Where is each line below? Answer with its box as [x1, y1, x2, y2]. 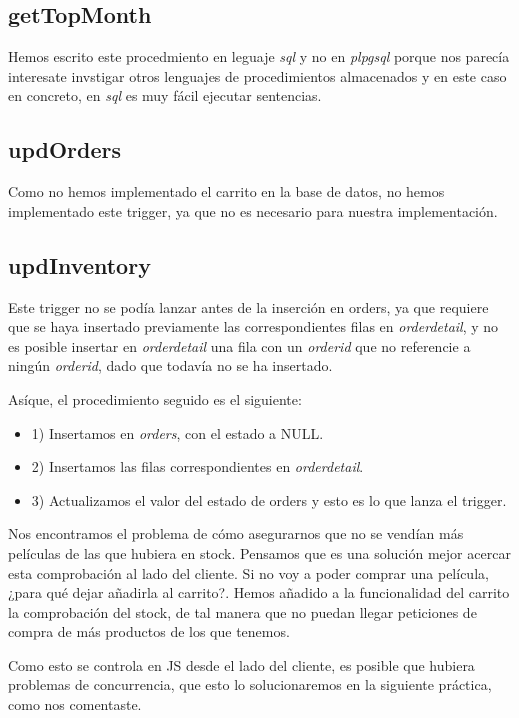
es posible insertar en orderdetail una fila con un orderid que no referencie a [8, 335, 471, 356]
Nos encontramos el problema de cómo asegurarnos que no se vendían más [8, 523, 464, 544]
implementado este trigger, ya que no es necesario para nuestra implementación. [8, 200, 498, 221]
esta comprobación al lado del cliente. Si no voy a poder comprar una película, [8, 562, 489, 583]
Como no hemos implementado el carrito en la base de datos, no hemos [8, 181, 445, 202]
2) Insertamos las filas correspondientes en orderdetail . [31, 456, 364, 477]
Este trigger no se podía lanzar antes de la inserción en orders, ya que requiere [8, 296, 489, 317]
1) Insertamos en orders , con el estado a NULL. [31, 422, 324, 443]
